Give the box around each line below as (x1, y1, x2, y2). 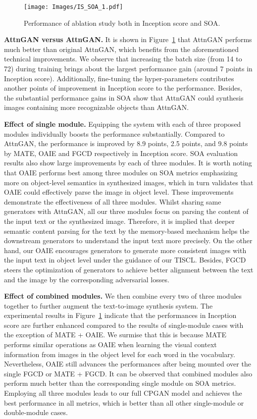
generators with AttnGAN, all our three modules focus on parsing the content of (4, 206, 249, 216)
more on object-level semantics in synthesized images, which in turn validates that (4, 177, 254, 187)
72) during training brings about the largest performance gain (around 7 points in (4, 63, 253, 74)
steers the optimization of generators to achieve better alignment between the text (4, 264, 254, 274)
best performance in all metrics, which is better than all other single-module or (4, 397, 244, 408)
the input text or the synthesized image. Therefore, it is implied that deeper (4, 215, 235, 226)
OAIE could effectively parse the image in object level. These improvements (4, 187, 234, 197)
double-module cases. (4, 407, 68, 418)
